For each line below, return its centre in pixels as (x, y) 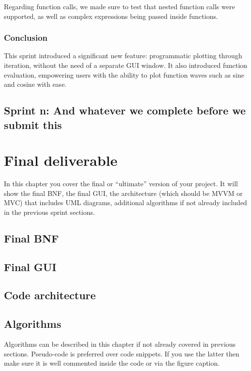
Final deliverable (61, 160)
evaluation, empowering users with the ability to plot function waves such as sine (124, 74)
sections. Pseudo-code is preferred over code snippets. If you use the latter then (122, 353)
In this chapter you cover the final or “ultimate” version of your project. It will (121, 184)
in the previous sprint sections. (49, 212)
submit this (33, 124)
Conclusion (26, 38)
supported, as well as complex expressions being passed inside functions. (111, 16)
